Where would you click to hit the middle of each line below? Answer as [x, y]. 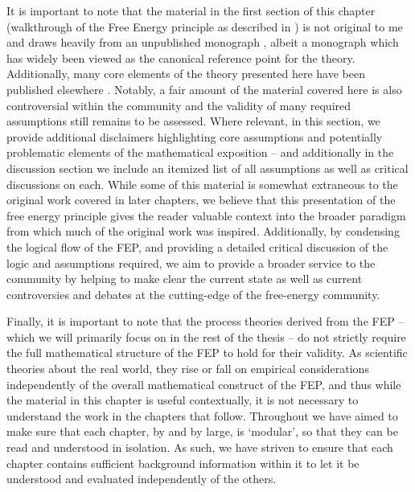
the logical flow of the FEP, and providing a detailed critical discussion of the [197, 246]
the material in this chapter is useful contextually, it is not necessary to [183, 400]
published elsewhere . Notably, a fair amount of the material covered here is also [204, 89]
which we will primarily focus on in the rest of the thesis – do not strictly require [206, 336]
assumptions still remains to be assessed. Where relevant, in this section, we [193, 121]
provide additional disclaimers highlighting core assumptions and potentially [195, 136]
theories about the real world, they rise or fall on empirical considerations [188, 369]
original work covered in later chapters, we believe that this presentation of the [201, 200]
